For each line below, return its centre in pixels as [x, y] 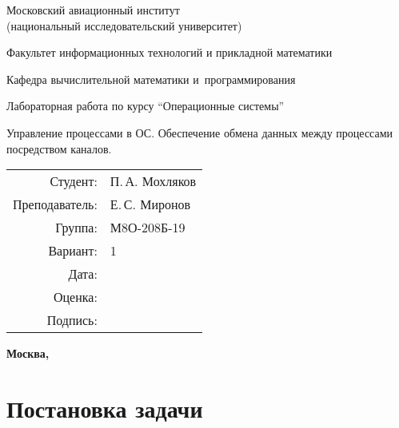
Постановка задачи [105, 408]
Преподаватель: [55, 204]
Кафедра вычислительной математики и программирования [151, 79]
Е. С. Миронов [150, 204]
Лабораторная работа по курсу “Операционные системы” [146, 106]
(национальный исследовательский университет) [124, 25]
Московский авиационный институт [93, 10]
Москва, [28, 353]
